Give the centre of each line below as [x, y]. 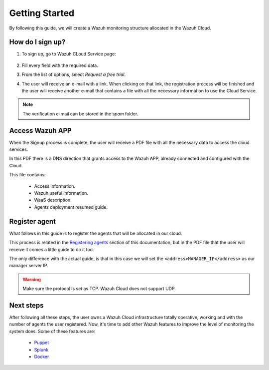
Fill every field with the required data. [60, 65]
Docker [42, 357]
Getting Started [42, 13]
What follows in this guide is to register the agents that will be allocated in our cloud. [96, 233]
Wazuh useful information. [61, 193]
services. [19, 149]
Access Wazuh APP [40, 131]
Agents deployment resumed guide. [71, 207]
